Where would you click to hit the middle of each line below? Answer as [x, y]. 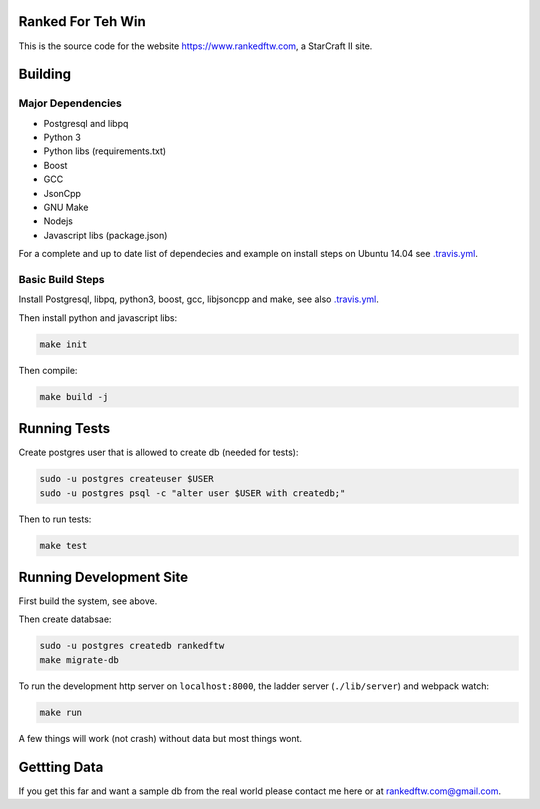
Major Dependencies [70, 103]
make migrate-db [79, 659]
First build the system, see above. [88, 601]
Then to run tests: [55, 519]
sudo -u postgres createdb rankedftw [132, 646]
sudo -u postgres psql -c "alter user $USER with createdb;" [192, 493]
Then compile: [48, 370]
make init [63, 344]
